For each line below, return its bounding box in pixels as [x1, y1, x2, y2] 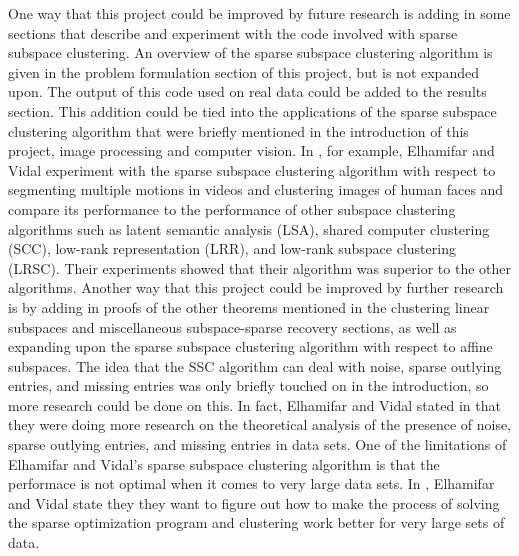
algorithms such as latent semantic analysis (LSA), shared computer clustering [8, 218, 490, 239]
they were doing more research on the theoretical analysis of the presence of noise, [8, 414, 512, 435]
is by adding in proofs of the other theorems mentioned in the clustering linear [8, 296, 490, 317]
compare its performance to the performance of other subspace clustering [8, 198, 456, 219]
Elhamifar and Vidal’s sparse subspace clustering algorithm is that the [8, 453, 440, 474]
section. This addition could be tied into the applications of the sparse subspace [8, 100, 497, 121]
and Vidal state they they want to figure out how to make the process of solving [8, 492, 500, 513]
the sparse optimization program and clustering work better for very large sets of [8, 512, 505, 533]
